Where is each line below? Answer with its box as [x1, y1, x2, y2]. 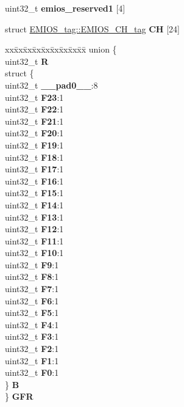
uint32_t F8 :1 [5, 270, 59, 283]
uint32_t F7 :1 [5, 282, 59, 295]
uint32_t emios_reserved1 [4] [5, 2, 126, 14]
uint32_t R [5, 54, 49, 67]
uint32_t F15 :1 [5, 186, 64, 199]
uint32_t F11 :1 [5, 234, 64, 247]
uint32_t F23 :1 [5, 90, 64, 103]
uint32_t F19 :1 [5, 138, 64, 151]
